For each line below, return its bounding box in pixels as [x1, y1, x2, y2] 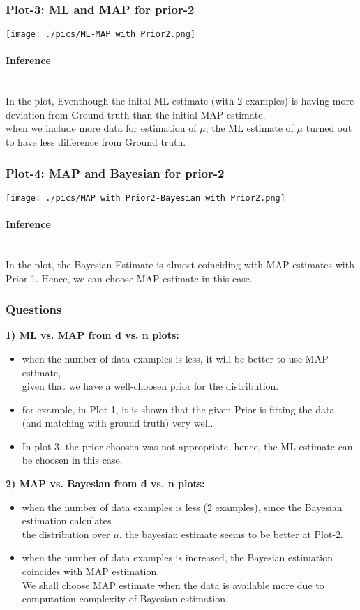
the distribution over [22, 526, 110, 541]
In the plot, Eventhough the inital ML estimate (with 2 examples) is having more [6, 93, 354, 108]
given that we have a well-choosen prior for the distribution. [22, 379, 279, 393]
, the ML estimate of [205, 121, 294, 135]
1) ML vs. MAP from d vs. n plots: [6, 328, 179, 342]
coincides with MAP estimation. [22, 564, 160, 579]
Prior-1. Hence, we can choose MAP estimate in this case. [6, 270, 253, 285]
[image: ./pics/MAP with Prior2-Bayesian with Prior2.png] [6, 192, 285, 203]
